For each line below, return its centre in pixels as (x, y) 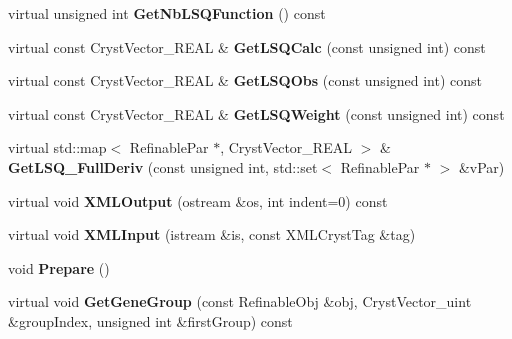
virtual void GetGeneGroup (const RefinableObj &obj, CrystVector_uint (240, 301)
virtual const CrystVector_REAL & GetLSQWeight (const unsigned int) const (256, 113)
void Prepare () (59, 267)
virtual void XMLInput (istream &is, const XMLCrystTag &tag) (212, 234)
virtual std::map (57, 147)
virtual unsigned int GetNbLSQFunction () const (167, 13)
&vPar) (481, 166)
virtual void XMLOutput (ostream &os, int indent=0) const (198, 200)
